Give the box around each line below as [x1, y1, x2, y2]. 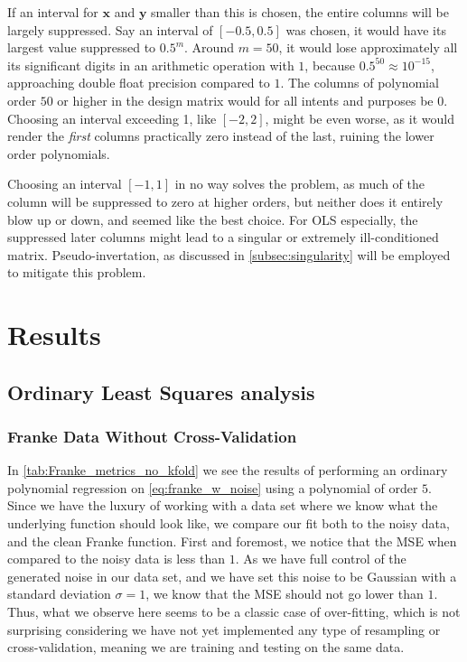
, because [304, 55, 356, 74]
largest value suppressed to [7, 38, 156, 57]
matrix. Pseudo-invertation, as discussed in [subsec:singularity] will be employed [7, 245, 451, 264]
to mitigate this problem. [7, 263, 146, 282]
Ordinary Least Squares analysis [7, 378, 315, 406]
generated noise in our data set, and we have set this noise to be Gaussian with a [7, 566, 457, 585]
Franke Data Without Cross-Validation [7, 424, 297, 447]
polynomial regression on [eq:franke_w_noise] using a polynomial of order [7, 478, 418, 497]
